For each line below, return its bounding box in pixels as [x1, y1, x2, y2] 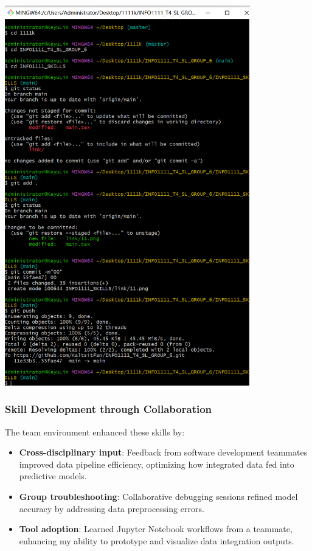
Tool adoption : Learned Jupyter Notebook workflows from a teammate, [19, 522, 293, 535]
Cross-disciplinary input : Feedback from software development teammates [19, 446, 308, 459]
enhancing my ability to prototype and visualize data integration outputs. [19, 534, 294, 547]
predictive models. [19, 470, 87, 482]
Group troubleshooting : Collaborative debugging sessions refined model [19, 490, 298, 503]
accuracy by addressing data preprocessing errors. [19, 502, 204, 515]
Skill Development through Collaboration [5, 401, 212, 417]
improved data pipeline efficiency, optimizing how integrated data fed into [19, 457, 294, 470]
